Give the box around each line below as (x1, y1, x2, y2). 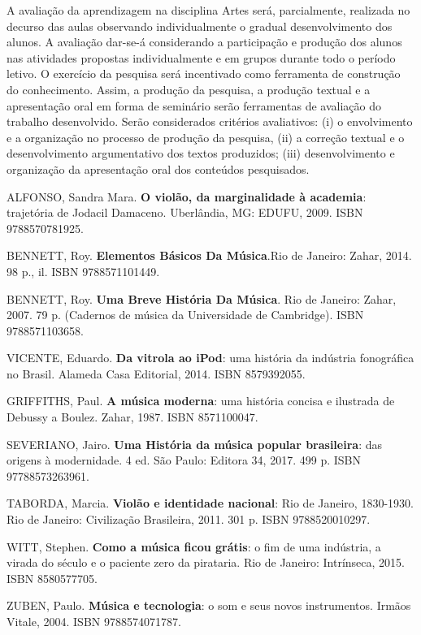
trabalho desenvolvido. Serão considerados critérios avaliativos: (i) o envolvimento (7, 113, 413, 130)
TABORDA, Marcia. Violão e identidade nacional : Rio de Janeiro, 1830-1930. (7, 495, 414, 512)
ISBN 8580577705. (7, 569, 98, 586)
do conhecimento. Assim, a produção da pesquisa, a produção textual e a (7, 80, 371, 97)
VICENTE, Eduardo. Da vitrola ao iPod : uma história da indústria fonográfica (7, 349, 414, 366)
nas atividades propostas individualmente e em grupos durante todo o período (7, 49, 396, 66)
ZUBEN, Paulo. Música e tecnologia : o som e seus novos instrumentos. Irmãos (7, 597, 411, 614)
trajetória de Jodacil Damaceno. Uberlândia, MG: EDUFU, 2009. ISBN (7, 204, 363, 221)
